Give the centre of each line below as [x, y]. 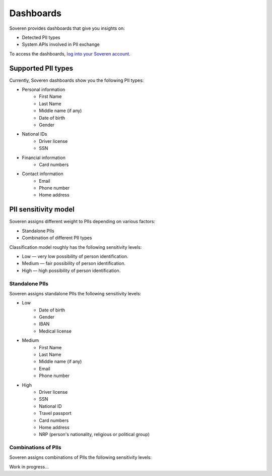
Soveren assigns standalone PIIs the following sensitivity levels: [75, 293]
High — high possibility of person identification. [71, 271]
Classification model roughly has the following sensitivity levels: [76, 247]
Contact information [43, 174]
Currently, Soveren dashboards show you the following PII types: [77, 80]
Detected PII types [41, 37]
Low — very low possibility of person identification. [75, 256]
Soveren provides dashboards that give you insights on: [67, 28]
